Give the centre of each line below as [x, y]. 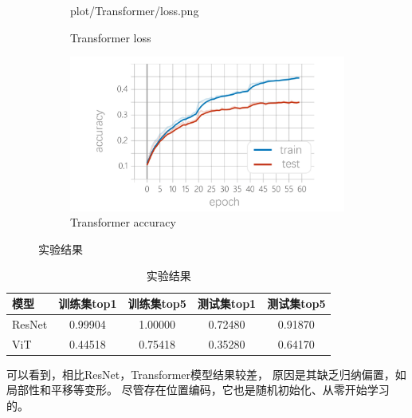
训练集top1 [88, 304]
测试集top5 [296, 304]
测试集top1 [227, 304]
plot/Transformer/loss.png [135, 10]
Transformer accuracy [123, 222]
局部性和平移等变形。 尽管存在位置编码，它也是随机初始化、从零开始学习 [198, 390]
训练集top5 [157, 304]
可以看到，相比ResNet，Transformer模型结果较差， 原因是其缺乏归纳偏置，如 [206, 374]
